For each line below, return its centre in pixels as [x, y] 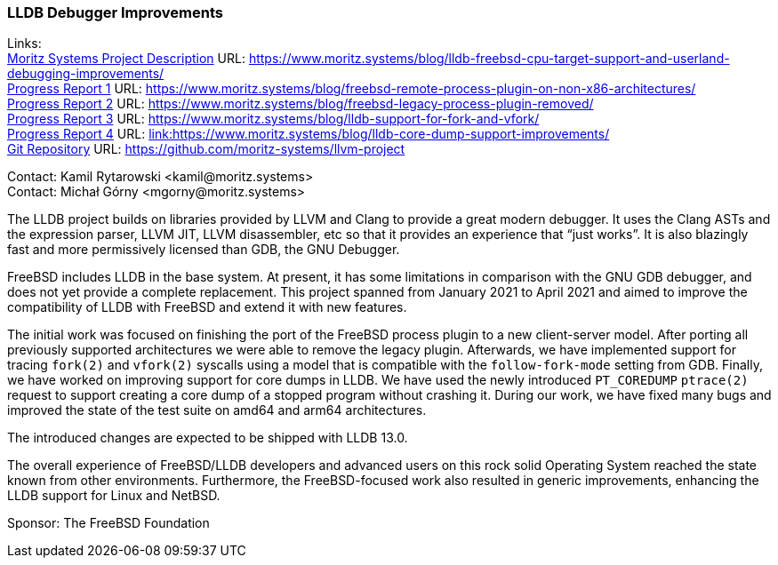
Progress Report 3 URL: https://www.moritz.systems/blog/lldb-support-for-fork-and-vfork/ [273, 119]
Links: [24, 44]
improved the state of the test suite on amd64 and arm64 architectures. [217, 410]
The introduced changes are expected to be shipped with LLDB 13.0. [208, 438]
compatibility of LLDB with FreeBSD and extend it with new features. [207, 307]
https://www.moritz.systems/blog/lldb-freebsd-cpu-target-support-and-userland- [489, 59]
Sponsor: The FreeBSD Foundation [108, 523]
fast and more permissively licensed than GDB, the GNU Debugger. [204, 250]
